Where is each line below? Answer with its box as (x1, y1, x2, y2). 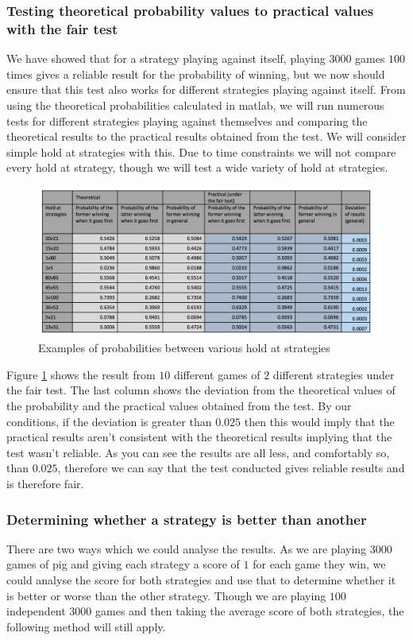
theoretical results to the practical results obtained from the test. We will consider (6, 128, 407, 145)
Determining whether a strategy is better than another (6, 509, 367, 529)
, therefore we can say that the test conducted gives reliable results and (57, 460, 405, 476)
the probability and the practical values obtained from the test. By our (6, 398, 352, 414)
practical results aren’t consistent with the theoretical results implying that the (6, 429, 392, 445)
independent (6, 603, 66, 619)
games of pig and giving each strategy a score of (6, 556, 240, 572)
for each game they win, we (253, 556, 386, 572)
